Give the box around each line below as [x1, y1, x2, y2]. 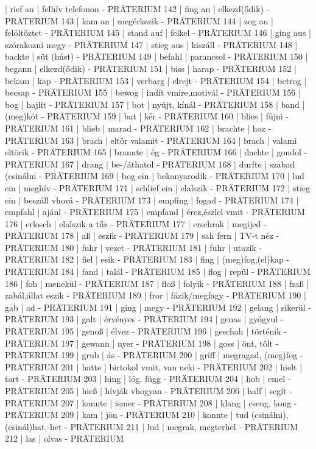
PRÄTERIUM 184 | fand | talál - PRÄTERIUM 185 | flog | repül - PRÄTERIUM [5, 265, 311, 278]
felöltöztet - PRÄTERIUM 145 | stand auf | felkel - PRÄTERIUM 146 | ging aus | [5, 26, 311, 39]
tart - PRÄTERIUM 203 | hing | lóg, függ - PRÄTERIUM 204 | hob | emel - [5, 372, 291, 385]
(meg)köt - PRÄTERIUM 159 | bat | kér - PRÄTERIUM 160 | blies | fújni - [5, 110, 289, 122]
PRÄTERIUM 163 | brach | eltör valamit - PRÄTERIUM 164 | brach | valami [5, 133, 297, 146]
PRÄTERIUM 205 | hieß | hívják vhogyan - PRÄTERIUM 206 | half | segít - [5, 384, 292, 397]
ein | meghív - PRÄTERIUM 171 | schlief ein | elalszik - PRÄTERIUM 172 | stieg [5, 181, 311, 194]
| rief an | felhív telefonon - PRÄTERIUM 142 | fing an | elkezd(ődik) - [5, 2, 270, 15]
